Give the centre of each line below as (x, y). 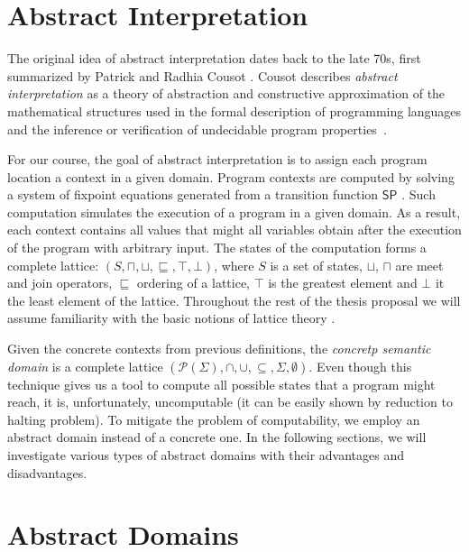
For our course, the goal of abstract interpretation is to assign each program (217, 159)
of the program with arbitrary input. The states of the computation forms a (217, 248)
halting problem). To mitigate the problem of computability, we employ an (214, 419)
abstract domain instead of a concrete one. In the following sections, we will (217, 437)
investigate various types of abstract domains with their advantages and (206, 455)
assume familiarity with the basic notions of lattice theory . (171, 318)
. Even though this (360, 366)
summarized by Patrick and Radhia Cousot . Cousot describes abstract (202, 75)
